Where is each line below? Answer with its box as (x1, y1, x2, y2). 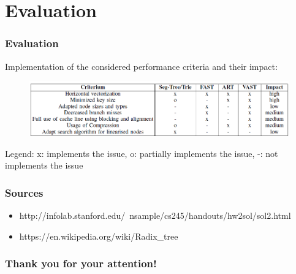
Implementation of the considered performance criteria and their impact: (5, 59, 278, 72)
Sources (5, 185, 44, 200)
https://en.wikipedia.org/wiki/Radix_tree (19, 229, 178, 242)
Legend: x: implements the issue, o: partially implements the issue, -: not (5, 147, 278, 159)
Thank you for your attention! (5, 256, 157, 271)
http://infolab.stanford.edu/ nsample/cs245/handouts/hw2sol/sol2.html (19, 208, 291, 221)
